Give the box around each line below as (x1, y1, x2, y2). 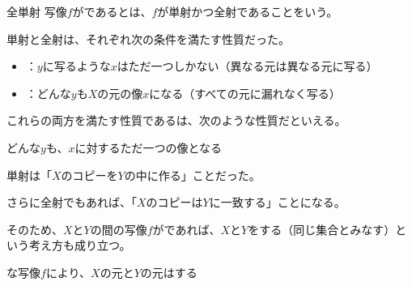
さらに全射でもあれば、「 (6, 194, 137, 211)
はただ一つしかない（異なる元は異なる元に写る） (117, 58, 378, 75)
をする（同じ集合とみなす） (248, 220, 396, 237)
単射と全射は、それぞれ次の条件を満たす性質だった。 (6, 30, 290, 47)
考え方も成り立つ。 (28, 237, 131, 254)
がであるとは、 (72, 3, 152, 19)
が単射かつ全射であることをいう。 (157, 3, 338, 19)
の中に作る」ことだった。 (124, 166, 261, 183)
